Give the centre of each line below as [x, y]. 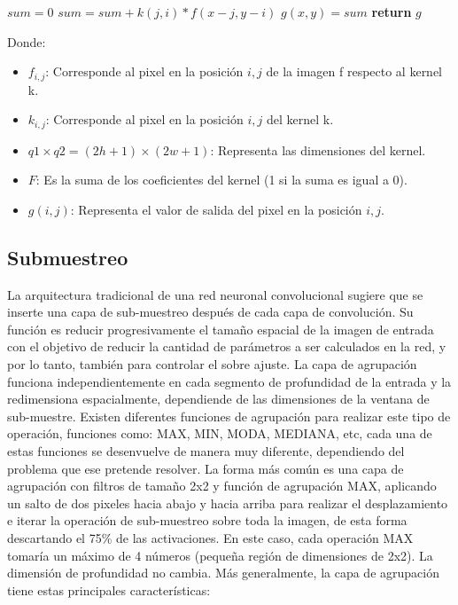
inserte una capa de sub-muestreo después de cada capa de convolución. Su [210, 312]
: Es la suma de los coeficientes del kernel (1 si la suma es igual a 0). [221, 180]
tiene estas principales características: [109, 589]
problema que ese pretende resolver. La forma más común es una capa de [206, 468]
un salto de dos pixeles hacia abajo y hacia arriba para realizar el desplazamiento [228, 503]
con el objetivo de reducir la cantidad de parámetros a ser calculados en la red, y [227, 346]
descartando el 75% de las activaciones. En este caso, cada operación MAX [210, 537]
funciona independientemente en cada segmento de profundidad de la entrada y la [229, 381]
